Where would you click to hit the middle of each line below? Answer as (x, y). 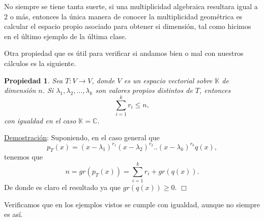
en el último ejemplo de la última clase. (65, 36)
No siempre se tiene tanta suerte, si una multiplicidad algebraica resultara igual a (131, 6)
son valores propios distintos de (144, 90)
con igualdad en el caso (40, 120)
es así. (13, 214)
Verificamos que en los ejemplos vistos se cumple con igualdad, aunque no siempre (132, 204)
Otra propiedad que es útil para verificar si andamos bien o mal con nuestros (124, 53)
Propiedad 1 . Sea (33, 80)
